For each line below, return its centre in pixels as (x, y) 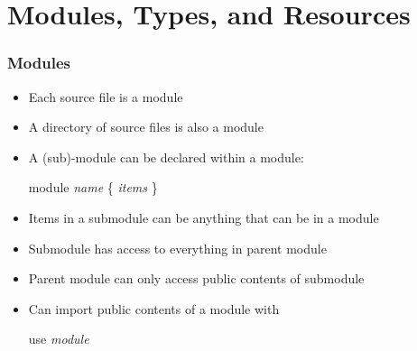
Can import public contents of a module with (154, 308)
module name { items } (93, 187)
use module (59, 339)
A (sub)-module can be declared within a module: (166, 157)
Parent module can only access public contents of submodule (196, 278)
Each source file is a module (106, 96)
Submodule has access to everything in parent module (177, 248)
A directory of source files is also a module (146, 127)
